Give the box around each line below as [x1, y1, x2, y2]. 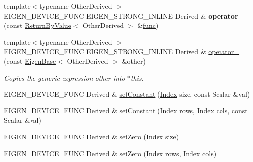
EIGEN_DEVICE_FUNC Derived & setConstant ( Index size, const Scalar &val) [4, 89, 250, 99]
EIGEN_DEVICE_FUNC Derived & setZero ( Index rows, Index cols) [4, 148, 217, 158]
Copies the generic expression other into [4, 72, 125, 82]
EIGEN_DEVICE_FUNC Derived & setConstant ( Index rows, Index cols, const [4, 105, 248, 115]
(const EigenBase [4, 55, 56, 66]
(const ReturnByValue [4, 20, 71, 30]
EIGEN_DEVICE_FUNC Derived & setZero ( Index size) [4, 131, 179, 141]
